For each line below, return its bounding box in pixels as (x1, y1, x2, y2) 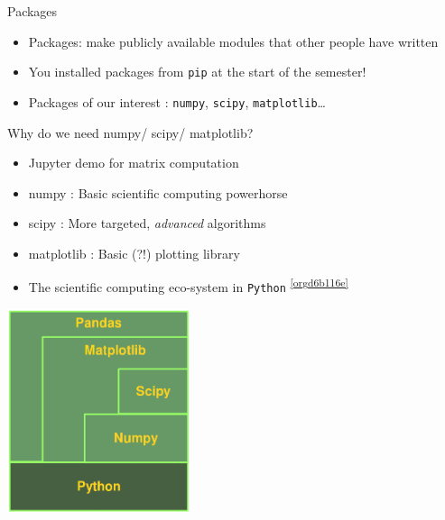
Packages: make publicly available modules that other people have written (28, 32, 439, 50)
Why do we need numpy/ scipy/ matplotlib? (7, 123, 254, 141)
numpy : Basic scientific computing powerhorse (28, 183, 288, 202)
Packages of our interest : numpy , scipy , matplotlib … (28, 92, 326, 111)
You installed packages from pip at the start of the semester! (28, 62, 366, 81)
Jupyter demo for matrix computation (28, 153, 239, 172)
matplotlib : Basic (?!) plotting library (28, 243, 240, 262)
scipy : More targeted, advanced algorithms (28, 214, 266, 233)
